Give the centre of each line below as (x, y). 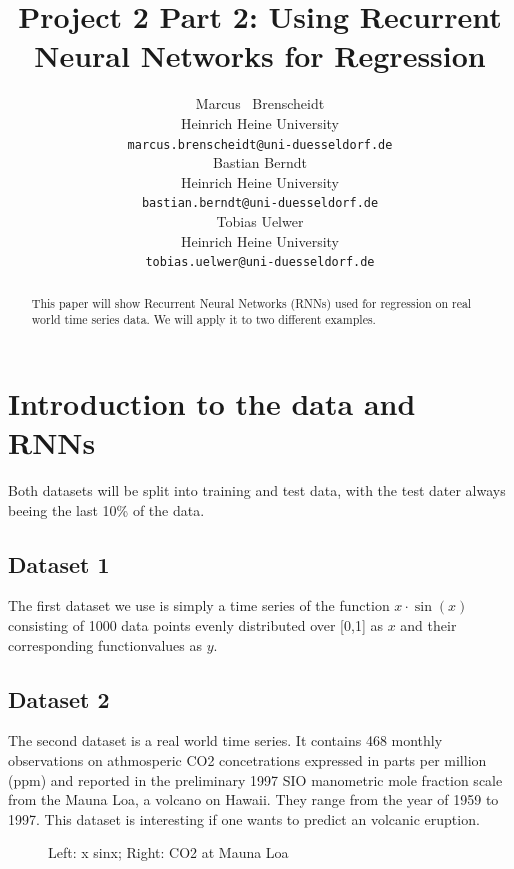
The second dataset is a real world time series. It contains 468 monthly (225, 740)
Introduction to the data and (212, 402)
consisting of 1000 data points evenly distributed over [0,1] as (195, 625)
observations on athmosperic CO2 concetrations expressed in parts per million (247, 760)
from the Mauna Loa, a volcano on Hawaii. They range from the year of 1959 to (253, 799)
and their (428, 625)
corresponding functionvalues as (105, 644)
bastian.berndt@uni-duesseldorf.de (260, 203)
